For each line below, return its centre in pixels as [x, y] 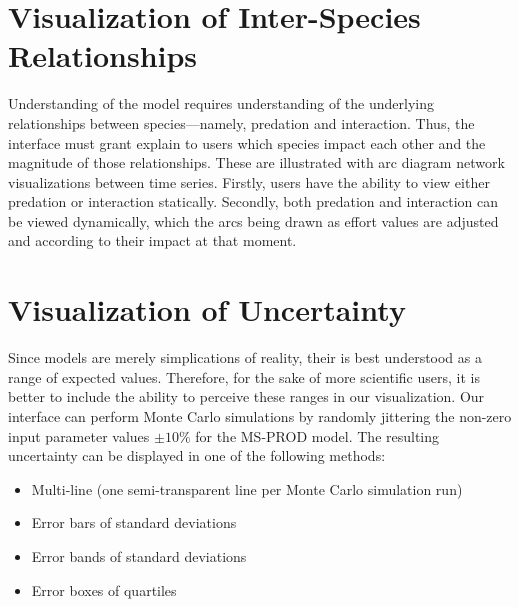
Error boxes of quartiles [104, 589]
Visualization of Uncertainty [207, 309]
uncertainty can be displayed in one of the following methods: [197, 455]
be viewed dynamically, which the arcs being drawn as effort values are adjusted [253, 220]
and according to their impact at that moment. [152, 240]
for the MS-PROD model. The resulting [317, 435]
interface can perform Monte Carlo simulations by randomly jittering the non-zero [260, 415]
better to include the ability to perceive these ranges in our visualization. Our [246, 396]
